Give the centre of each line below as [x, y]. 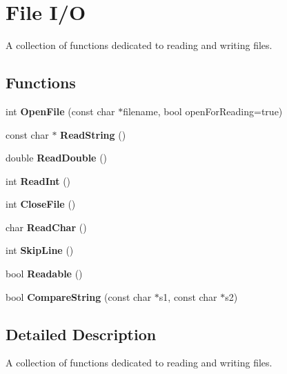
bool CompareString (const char [79, 296]
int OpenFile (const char [60, 111]
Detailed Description [81, 334]
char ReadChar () [46, 227]
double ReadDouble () [57, 158]
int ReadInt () [38, 180]
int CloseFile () [41, 204]
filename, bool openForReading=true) [203, 111]
